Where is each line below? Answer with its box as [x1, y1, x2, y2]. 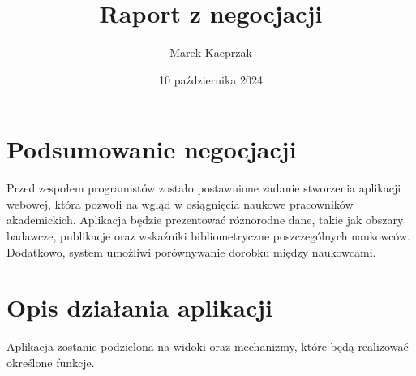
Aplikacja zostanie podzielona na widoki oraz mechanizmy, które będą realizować [6, 338, 409, 355]
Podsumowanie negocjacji [6, 132, 297, 166]
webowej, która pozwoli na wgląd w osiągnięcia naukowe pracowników [6, 195, 354, 212]
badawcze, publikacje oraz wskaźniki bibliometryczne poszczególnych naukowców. [6, 227, 410, 244]
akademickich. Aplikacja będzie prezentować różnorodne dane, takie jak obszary [6, 211, 404, 228]
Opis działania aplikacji [6, 291, 273, 324]
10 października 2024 [159, 71, 263, 88]
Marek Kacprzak [169, 44, 252, 61]
